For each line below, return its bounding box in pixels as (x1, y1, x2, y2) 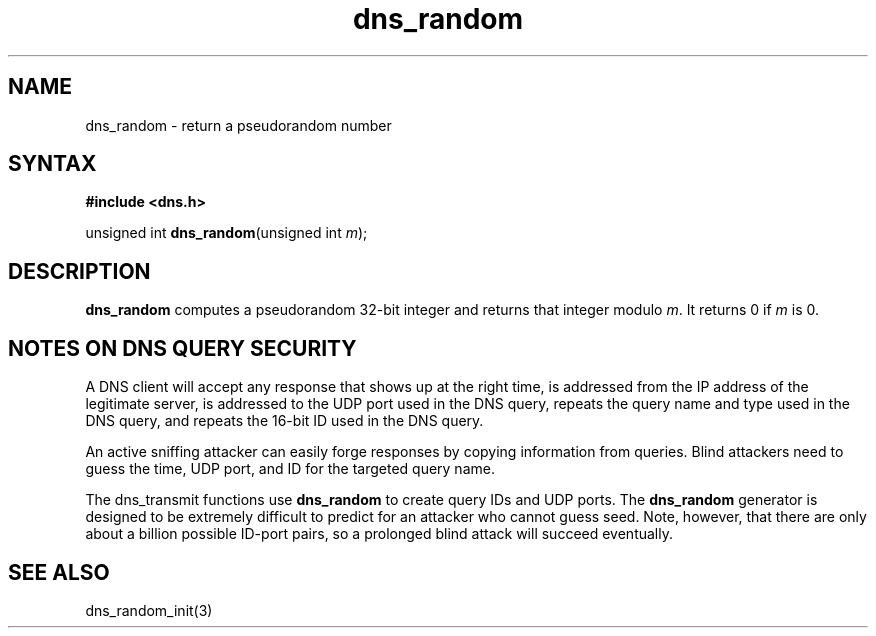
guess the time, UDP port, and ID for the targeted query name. (85, 460, 495, 478)
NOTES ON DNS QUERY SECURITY (8, 335, 357, 361)
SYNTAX (8, 151, 97, 177)
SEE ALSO (8, 559, 110, 585)
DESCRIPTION (8, 258, 151, 284)
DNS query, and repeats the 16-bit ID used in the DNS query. (85, 412, 484, 430)
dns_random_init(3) (85, 601, 213, 619)
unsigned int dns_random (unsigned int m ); (85, 224, 368, 242)
